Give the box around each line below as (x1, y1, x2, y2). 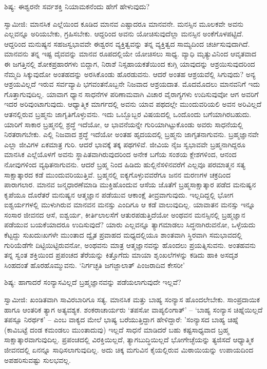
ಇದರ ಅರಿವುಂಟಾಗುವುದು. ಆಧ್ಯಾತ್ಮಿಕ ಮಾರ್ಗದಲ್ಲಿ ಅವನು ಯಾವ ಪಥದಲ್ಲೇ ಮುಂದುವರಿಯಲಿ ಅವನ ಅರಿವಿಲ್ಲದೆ (4, 99, 262, 109)
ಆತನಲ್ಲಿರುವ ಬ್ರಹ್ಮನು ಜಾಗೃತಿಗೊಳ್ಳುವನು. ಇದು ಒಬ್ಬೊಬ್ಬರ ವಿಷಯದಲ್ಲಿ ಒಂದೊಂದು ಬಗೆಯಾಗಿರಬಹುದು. (4, 108, 252, 119)
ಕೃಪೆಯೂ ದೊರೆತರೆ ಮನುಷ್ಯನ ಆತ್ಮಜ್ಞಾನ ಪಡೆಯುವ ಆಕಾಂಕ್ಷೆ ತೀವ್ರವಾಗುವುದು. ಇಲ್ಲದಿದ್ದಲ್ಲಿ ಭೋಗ (4, 189, 234, 200)
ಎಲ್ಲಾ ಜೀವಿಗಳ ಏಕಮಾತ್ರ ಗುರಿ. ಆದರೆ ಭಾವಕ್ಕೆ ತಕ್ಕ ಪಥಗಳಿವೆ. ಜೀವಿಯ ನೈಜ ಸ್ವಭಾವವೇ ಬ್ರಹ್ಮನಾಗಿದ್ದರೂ (4, 139, 246, 149)
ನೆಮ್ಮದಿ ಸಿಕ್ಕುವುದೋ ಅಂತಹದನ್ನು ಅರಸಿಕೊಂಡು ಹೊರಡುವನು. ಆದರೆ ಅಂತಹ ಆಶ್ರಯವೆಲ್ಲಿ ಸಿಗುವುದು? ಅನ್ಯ (4, 68, 256, 79)
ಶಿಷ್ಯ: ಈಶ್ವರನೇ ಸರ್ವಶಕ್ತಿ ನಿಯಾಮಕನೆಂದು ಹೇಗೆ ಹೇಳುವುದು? (4, 1, 150, 11)
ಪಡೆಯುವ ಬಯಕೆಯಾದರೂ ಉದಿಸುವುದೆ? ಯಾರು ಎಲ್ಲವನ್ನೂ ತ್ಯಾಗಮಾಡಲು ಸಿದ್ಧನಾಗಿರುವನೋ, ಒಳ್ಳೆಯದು (4, 219, 256, 230)
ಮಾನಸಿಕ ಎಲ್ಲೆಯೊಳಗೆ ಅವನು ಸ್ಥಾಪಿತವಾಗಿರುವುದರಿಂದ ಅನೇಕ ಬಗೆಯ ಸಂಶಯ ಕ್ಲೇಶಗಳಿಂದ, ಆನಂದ (4, 149, 237, 160)
